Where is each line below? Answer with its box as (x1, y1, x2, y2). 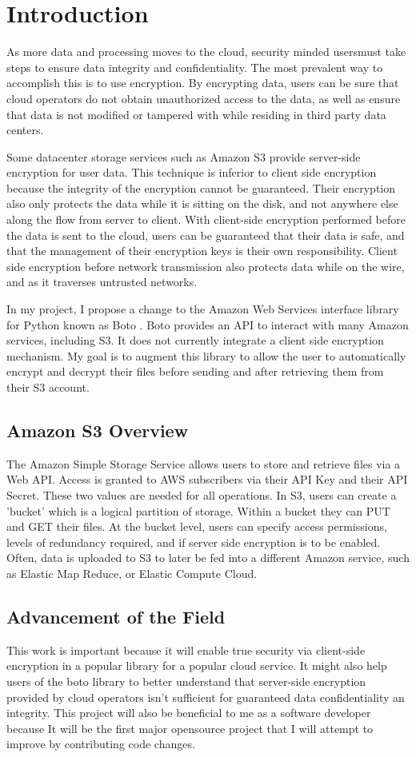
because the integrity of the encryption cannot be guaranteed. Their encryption (6, 179, 396, 196)
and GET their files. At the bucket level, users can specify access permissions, (6, 518, 387, 535)
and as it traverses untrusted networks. (6, 273, 198, 290)
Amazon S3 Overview (6, 417, 189, 442)
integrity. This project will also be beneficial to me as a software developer (6, 704, 371, 721)
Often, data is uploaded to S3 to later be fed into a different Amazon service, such (6, 549, 410, 566)
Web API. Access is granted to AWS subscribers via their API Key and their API (6, 471, 408, 488)
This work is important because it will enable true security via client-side (6, 641, 366, 658)
